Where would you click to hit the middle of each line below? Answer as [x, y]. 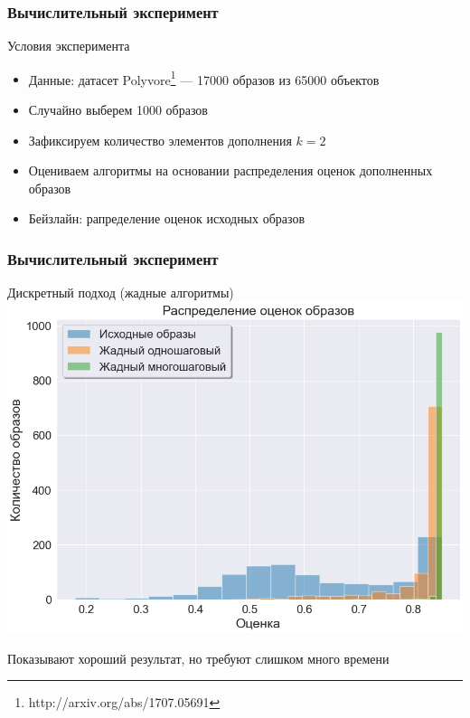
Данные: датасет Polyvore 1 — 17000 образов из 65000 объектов [204, 78]
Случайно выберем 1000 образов [118, 110]
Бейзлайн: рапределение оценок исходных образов [167, 218]
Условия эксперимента [69, 46]
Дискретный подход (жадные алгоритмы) [121, 293]
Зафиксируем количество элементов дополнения [160, 140]
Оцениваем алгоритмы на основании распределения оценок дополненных [230, 170]
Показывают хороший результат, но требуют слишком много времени [198, 658]
